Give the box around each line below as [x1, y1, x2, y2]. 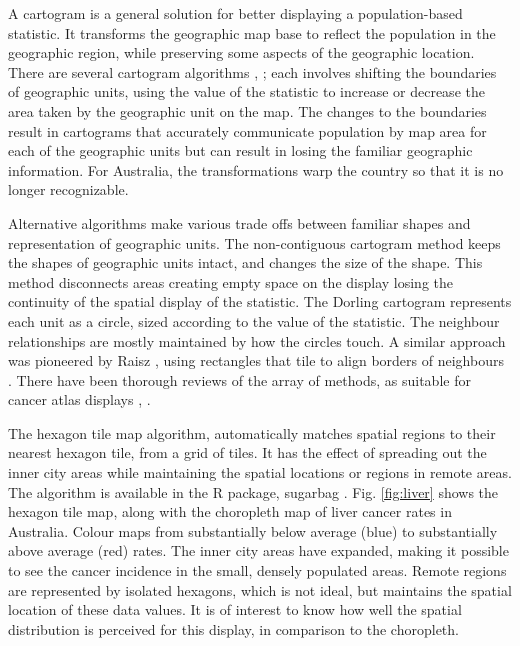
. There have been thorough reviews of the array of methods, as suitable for [8, 369, 471, 390]
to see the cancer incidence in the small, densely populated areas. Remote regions [8, 560, 507, 581]
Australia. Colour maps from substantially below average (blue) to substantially [8, 520, 498, 541]
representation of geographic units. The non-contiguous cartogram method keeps [8, 232, 501, 253]
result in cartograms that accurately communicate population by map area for [8, 120, 487, 141]
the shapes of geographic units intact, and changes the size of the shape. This [8, 252, 483, 273]
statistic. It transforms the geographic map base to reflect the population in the [8, 22, 496, 43]
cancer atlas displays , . [8, 389, 151, 410]
